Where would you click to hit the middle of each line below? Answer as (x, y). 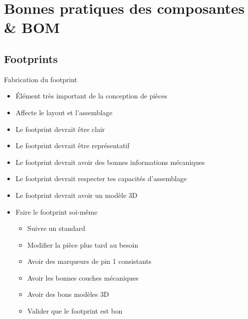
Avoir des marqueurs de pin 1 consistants (89, 261)
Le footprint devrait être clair (60, 129)
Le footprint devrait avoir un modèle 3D (76, 195)
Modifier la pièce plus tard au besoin (83, 244)
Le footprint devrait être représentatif (72, 145)
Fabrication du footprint (41, 79)
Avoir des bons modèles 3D (68, 294)
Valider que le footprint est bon (75, 311)
